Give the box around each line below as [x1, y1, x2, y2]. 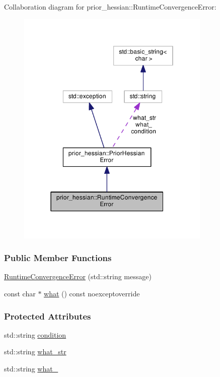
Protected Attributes [4, 309, 91, 322]
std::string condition [4, 329, 66, 340]
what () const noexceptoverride [44, 288, 140, 299]
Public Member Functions [4, 252, 112, 264]
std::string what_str [4, 346, 66, 357]
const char [4, 288, 36, 299]
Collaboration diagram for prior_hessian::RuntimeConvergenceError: [4, 2, 216, 12]
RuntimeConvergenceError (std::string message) [4, 271, 152, 282]
